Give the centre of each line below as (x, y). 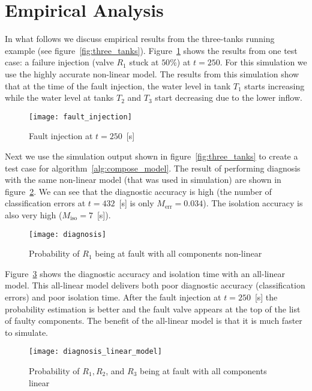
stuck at (144, 62)
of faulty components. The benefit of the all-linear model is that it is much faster (154, 321)
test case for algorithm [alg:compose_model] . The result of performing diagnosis (153, 168)
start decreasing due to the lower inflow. (229, 97)
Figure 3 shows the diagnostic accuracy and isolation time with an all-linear (145, 273)
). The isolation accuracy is (253, 203)
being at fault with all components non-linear (178, 253)
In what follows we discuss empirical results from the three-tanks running (140, 39)
